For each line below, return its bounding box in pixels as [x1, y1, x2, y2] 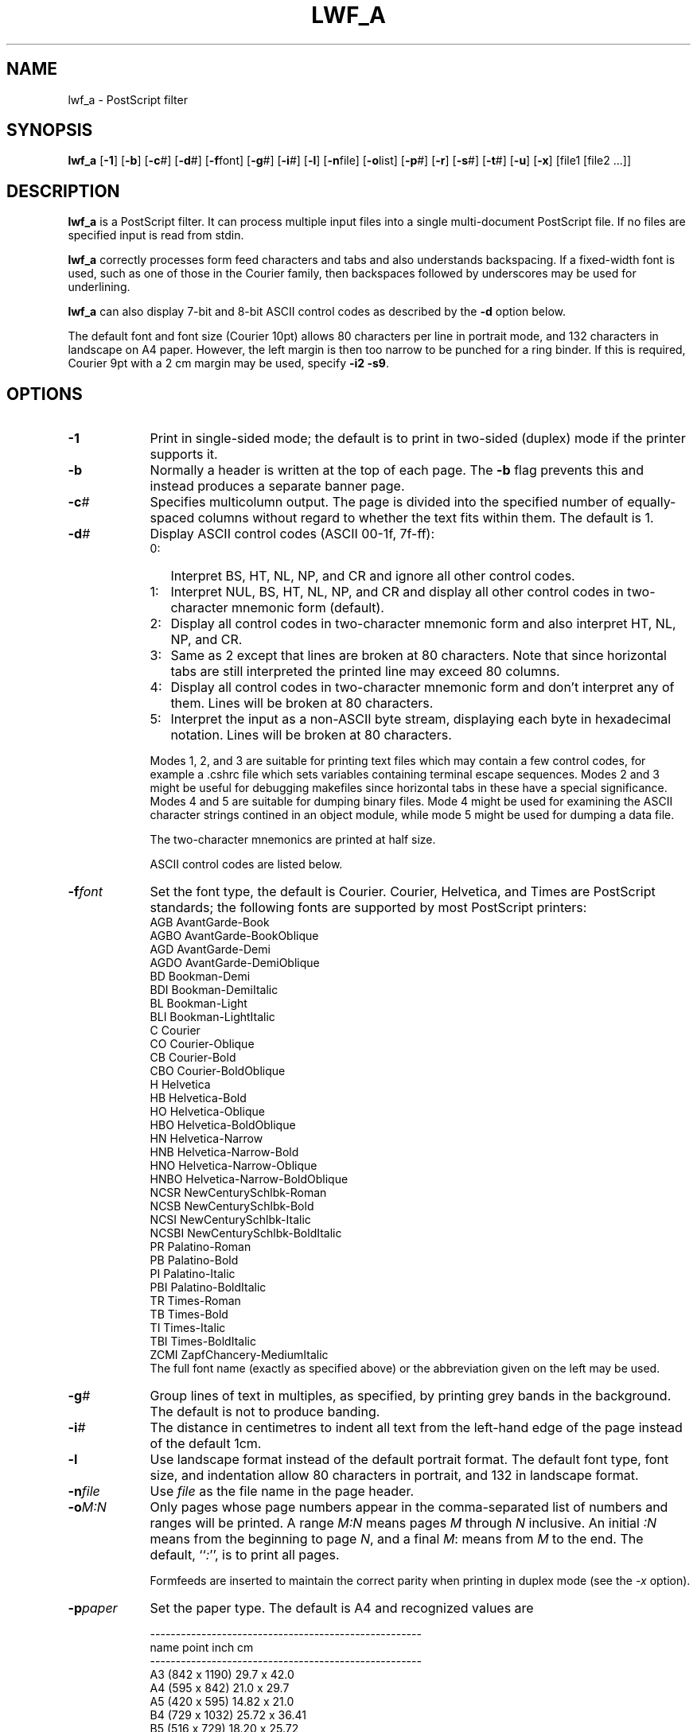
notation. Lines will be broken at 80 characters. [170, 727, 452, 744]
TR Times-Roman [150, 1294, 241, 1308]
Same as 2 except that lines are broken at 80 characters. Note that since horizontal [170, 647, 667, 664]
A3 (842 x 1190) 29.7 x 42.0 [150, 1668, 294, 1682]
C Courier [150, 1023, 201, 1038]
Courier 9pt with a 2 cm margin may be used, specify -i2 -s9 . [68, 356, 389, 371]
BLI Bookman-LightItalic [150, 1010, 275, 1024]
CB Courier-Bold [150, 1050, 236, 1065]
